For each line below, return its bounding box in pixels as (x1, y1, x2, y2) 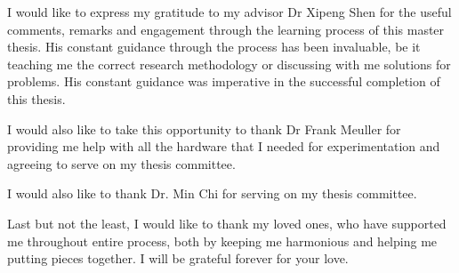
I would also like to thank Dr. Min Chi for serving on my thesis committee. (7, 184, 417, 203)
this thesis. (7, 89, 66, 108)
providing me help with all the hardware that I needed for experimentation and (7, 137, 440, 156)
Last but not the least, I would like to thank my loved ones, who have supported (7, 213, 447, 232)
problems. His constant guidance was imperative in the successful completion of (7, 72, 440, 91)
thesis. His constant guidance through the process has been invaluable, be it (7, 37, 421, 56)
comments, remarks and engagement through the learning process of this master (7, 20, 445, 38)
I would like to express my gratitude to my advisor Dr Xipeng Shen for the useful (7, 3, 452, 20)
